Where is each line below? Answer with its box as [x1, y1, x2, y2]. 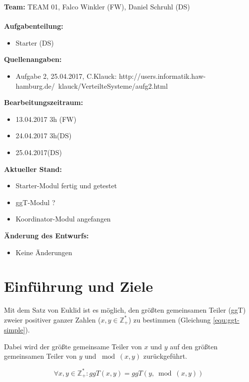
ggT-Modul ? [15, 197, 55, 207]
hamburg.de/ [15, 80, 55, 91]
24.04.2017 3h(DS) [15, 130, 72, 141]
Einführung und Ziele [4, 276, 153, 296]
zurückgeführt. [143, 351, 187, 361]
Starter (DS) [15, 37, 54, 48]
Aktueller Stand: [4, 164, 62, 174]
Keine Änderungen [15, 247, 72, 257]
